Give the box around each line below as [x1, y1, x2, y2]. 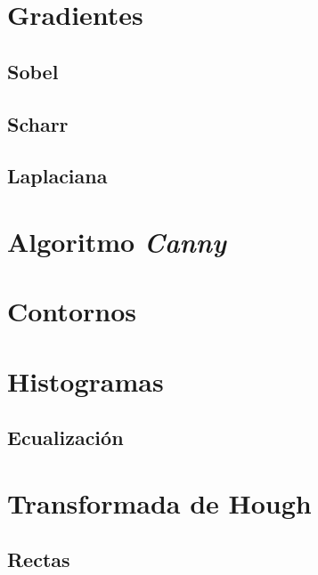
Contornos [7, 293, 136, 329]
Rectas [7, 546, 70, 573]
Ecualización [7, 424, 124, 451]
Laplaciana [7, 162, 108, 190]
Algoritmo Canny [7, 223, 226, 260]
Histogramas [7, 362, 164, 399]
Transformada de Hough [7, 484, 312, 521]
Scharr [7, 109, 69, 137]
